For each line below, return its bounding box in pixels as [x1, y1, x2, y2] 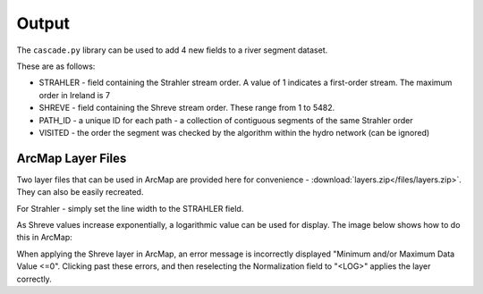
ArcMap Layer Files [16, 150, 127, 165]
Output [16, 13, 71, 33]
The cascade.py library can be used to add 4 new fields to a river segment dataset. [16, 45, 328, 55]
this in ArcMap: [16, 232, 72, 243]
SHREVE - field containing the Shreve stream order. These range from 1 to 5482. [38, 103, 335, 113]
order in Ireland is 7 [38, 89, 111, 100]
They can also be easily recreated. [16, 187, 144, 197]
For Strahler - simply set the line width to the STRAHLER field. [16, 203, 244, 214]
